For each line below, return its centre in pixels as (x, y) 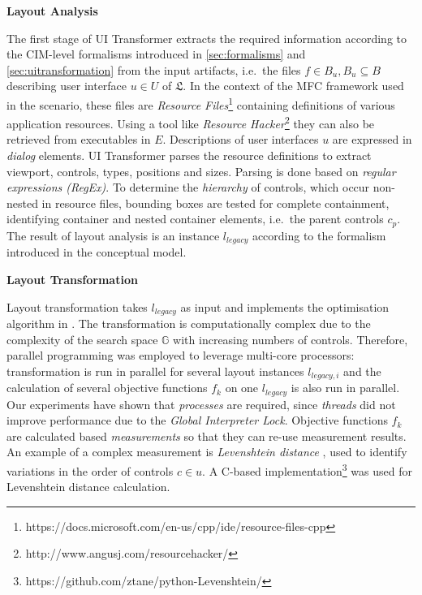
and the (362, 371)
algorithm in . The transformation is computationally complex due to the (189, 323)
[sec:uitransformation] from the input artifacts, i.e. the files (154, 69)
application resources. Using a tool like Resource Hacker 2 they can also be (191, 122)
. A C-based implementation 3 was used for (307, 470)
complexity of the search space (82, 339)
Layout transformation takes (77, 306)
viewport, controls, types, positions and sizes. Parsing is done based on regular (201, 171)
